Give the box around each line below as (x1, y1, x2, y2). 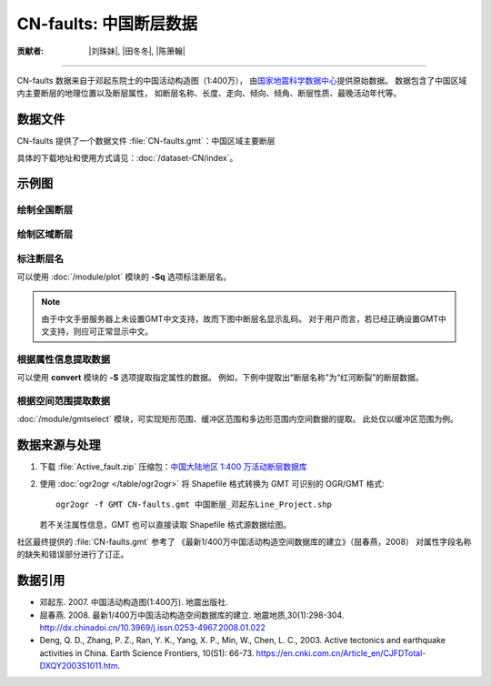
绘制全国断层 (16, 204, 74, 217)
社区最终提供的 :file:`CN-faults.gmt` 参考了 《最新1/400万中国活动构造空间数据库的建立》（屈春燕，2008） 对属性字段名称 (16, 536, 472, 547)
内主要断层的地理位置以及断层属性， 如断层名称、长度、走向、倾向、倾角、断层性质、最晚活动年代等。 (16, 87, 402, 99)
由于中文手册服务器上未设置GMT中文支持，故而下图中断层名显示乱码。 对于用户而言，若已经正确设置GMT (41, 313, 439, 324)
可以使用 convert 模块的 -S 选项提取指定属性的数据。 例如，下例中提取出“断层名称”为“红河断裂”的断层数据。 (16, 372, 424, 383)
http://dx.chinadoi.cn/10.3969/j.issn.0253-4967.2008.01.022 (39, 621, 266, 632)
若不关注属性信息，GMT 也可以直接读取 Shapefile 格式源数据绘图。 (39, 520, 291, 530)
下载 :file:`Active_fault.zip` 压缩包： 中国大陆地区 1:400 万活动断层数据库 (39, 461, 308, 472)
